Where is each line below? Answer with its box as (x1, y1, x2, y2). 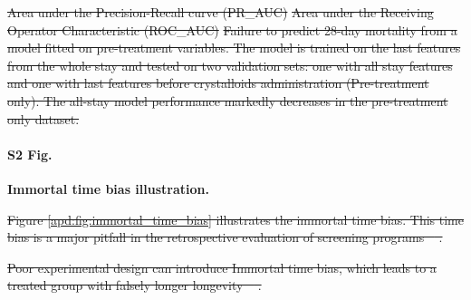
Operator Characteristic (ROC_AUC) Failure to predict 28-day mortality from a (7, 20, 457, 39)
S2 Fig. (7, 144, 53, 163)
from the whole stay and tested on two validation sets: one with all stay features (7, 55, 453, 74)
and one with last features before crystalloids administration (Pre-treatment (7, 73, 429, 92)
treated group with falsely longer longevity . (7, 276, 262, 295)
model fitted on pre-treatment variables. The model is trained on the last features (7, 38, 461, 57)
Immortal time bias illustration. (7, 179, 209, 198)
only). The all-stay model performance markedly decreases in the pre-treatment (7, 91, 448, 110)
